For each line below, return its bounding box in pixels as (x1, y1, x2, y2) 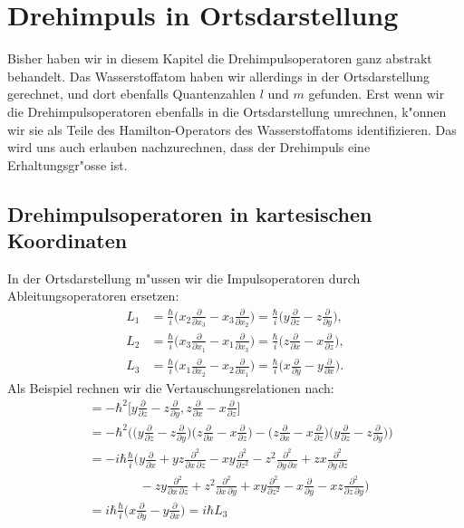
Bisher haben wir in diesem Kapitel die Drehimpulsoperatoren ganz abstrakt (7, 49, 432, 68)
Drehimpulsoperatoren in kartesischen (7, 199, 372, 227)
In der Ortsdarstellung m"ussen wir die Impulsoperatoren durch (7, 268, 361, 287)
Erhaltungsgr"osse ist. (7, 155, 128, 174)
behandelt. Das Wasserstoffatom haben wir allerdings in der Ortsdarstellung (7, 66, 430, 85)
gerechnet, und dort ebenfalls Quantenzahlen (7, 84, 256, 103)
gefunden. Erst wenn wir (308, 84, 445, 103)
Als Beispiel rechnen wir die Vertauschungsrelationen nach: (7, 378, 334, 397)
